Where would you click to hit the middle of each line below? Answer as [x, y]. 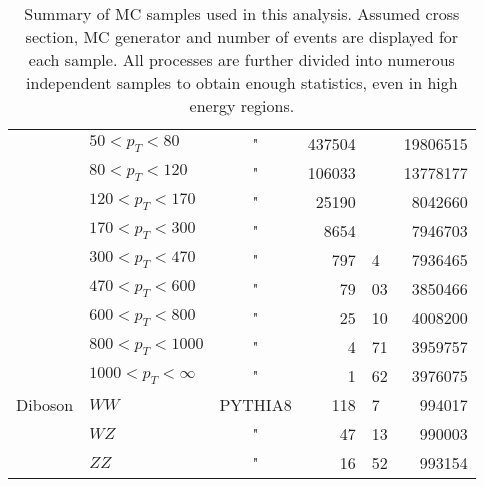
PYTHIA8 [255, 404]
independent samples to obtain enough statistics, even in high [242, 82]
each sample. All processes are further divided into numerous [241, 59]
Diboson [45, 404]
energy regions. [242, 105]
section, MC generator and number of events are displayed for [242, 36]
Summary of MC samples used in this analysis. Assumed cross [242, 13]
